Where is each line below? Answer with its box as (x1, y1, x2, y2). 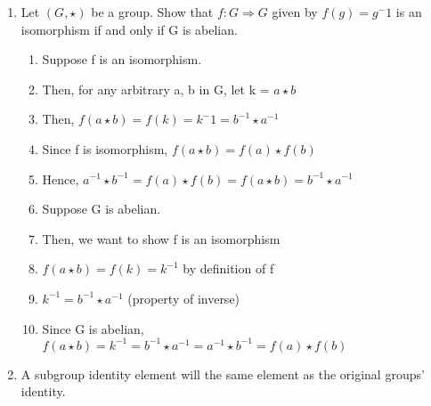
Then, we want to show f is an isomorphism (42, 229, 281, 248)
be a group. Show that (91, 3, 214, 20)
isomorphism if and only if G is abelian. (20, 20, 238, 38)
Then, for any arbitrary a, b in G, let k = (42, 79, 270, 98)
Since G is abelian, (42, 319, 144, 337)
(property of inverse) (127, 288, 240, 307)
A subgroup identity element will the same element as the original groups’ (20, 364, 425, 383)
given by (272, 3, 318, 20)
